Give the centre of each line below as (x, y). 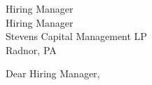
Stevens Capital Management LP (76, 36)
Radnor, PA (31, 50)
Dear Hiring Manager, (53, 73)
